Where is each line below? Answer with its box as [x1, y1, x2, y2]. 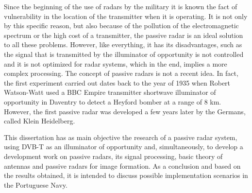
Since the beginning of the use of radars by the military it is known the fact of [4, 1, 237, 11]
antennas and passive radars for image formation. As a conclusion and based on [4, 160, 241, 171]
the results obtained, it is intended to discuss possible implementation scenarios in [4, 170, 248, 180]
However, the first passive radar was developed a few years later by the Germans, [4, 106, 246, 116]
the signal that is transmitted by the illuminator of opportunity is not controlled [4, 49, 244, 59]
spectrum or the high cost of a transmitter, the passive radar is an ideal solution [4, 30, 243, 40]
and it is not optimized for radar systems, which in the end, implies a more [4, 58, 227, 69]
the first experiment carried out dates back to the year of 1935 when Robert [4, 77, 231, 88]
